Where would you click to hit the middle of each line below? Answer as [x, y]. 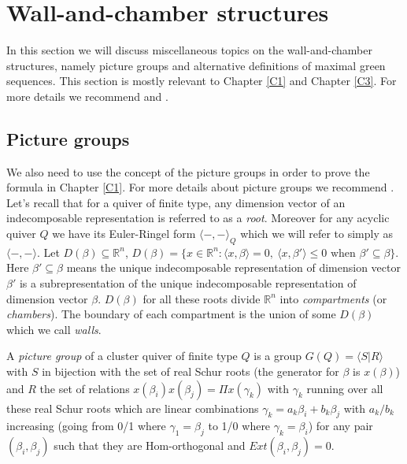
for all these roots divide [202, 298]
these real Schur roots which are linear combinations [133, 408]
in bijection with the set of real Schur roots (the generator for [191, 371]
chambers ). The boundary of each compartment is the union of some [171, 314]
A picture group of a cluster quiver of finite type [122, 356]
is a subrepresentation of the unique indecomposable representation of [188, 283]
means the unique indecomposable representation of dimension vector [233, 267]
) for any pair [340, 426]
